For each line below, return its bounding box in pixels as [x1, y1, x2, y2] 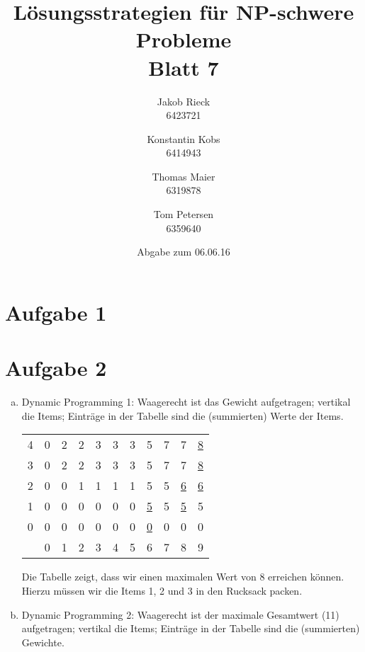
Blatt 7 [148, 52, 219, 81]
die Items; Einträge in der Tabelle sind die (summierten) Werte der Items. [21, 408, 344, 423]
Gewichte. [21, 634, 64, 649]
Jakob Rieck [157, 93, 210, 108]
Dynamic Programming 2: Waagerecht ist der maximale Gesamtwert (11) [21, 607, 339, 622]
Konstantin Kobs [147, 131, 220, 146]
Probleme [135, 25, 232, 54]
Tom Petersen [153, 207, 214, 222]
